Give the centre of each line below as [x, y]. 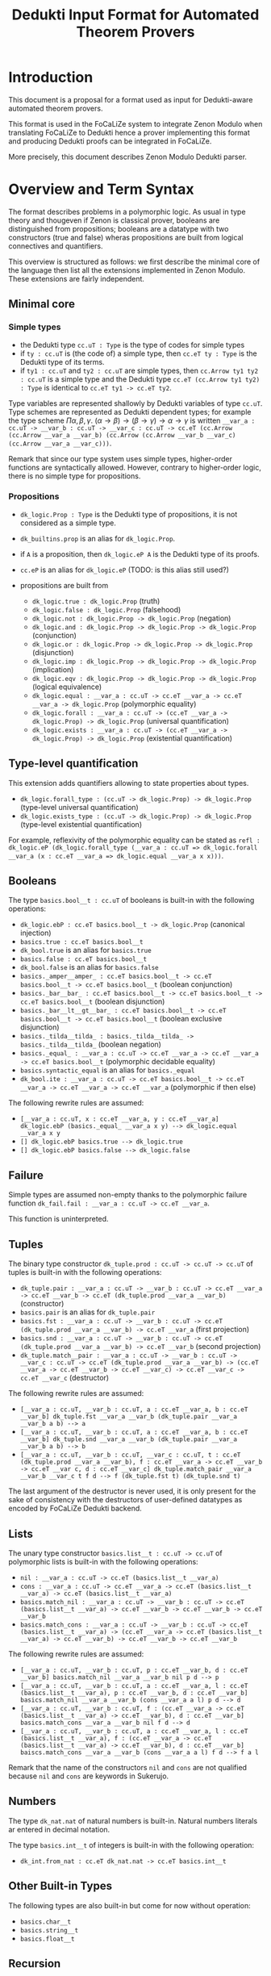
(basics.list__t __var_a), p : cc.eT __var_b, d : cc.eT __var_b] [134, 1693]
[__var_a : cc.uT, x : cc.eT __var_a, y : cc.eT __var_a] [119, 1119]
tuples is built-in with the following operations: [85, 1272]
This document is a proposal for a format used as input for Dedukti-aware [131, 99]
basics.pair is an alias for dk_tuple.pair [88, 1312]
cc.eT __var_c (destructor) [65, 1378]
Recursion [35, 1963]
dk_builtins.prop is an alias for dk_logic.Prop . [98, 538]
